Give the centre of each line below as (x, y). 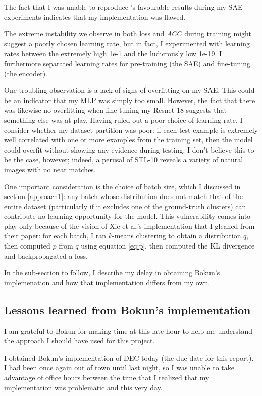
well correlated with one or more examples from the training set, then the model (128, 140)
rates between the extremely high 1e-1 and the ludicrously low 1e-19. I (113, 53)
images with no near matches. (50, 169)
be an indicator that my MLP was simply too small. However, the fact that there (130, 100)
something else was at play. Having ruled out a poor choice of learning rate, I (123, 119)
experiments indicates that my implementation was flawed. (95, 16)
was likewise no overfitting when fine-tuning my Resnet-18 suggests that (115, 110)
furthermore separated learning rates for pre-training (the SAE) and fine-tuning (127, 63)
